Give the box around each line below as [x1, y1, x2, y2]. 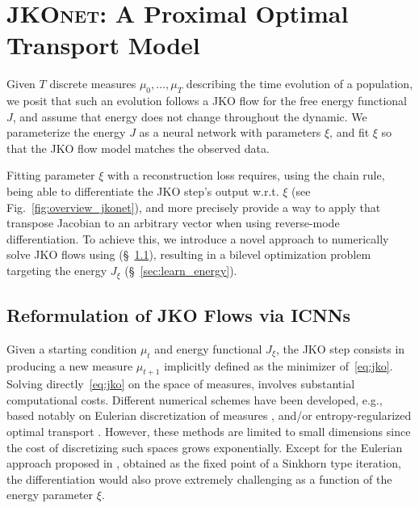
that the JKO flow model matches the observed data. [6, 139, 270, 156]
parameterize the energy [6, 124, 126, 141]
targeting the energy [6, 262, 107, 279]
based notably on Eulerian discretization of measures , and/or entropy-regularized [6, 407, 412, 424]
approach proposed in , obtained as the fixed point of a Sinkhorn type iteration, [6, 455, 401, 472]
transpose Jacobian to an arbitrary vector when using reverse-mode [6, 214, 340, 231]
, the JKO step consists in [275, 340, 405, 357]
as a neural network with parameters [139, 124, 321, 141]
